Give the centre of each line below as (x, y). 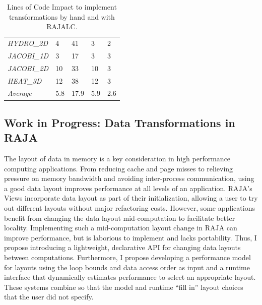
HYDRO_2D (28, 43)
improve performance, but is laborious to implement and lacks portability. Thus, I (130, 237)
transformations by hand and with (62, 16)
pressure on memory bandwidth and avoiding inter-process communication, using (129, 178)
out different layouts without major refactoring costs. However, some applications (129, 208)
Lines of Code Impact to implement (62, 7)
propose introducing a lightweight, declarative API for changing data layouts (122, 247)
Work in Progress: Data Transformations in (120, 122)
